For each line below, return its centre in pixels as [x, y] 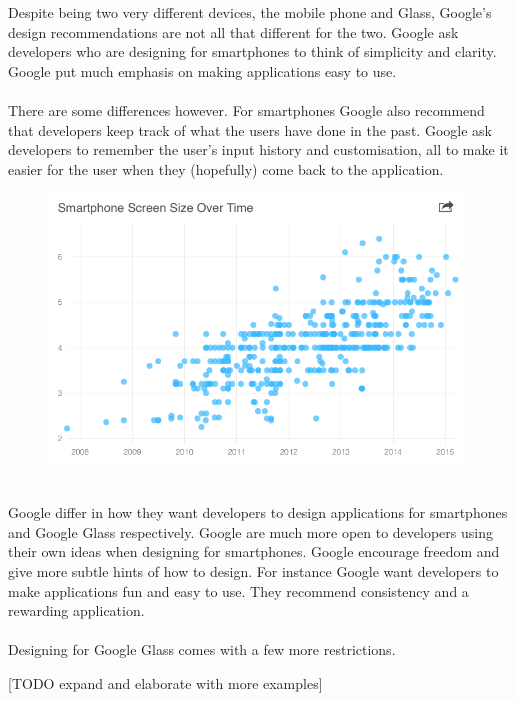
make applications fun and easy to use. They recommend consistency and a [238, 590]
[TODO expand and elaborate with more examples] [165, 682]
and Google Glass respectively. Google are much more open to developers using [250, 531]
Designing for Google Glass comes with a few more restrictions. [202, 649]
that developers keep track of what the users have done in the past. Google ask [250, 129]
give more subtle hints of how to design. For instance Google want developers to [253, 570]
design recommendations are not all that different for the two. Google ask [233, 31]
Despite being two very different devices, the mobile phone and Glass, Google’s [250, 12]
